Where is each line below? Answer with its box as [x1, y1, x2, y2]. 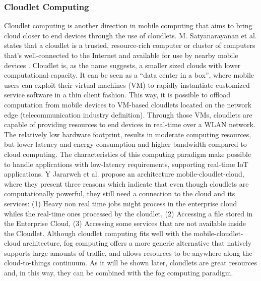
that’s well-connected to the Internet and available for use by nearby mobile [4, 50, 238, 60]
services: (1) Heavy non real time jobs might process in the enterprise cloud [4, 198, 237, 208]
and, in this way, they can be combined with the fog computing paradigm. [4, 267, 233, 278]
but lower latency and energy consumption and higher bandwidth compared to [4, 139, 247, 149]
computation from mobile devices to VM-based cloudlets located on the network [4, 99, 252, 109]
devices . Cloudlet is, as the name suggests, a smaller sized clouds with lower [4, 60, 241, 70]
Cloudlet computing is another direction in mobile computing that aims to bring [4, 20, 252, 31]
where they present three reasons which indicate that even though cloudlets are [4, 178, 249, 189]
